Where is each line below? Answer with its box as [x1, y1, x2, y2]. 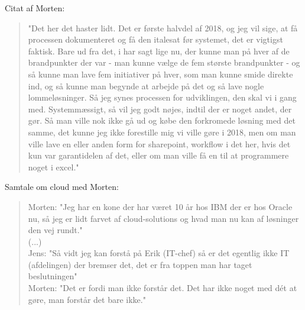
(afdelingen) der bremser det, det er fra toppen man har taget [28, 258, 252, 270]
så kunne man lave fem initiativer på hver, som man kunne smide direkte [28, 67, 293, 80]
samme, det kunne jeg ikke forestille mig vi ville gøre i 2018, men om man [28, 125, 296, 138]
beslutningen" [28, 270, 77, 282]
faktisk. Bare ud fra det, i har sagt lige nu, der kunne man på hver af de [28, 44, 290, 57]
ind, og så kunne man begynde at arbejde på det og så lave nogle [28, 79, 264, 92]
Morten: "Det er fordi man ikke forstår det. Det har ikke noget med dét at [28, 282, 297, 294]
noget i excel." [28, 160, 79, 173]
